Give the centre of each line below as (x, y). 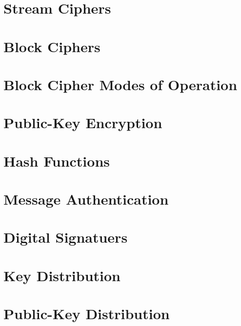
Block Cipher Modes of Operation (120, 84)
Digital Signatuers (66, 237)
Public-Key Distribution (87, 314)
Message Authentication (86, 199)
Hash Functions (57, 161)
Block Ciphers (52, 46)
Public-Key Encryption (83, 123)
